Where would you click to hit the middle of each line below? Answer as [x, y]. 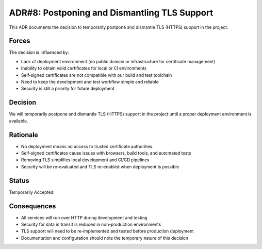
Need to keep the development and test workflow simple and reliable [90, 82]
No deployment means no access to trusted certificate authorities [87, 146]
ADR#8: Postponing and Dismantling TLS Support [111, 13]
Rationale [24, 135]
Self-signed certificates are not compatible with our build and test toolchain [97, 75]
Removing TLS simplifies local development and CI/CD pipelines [85, 160]
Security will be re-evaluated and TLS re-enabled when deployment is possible [100, 166]
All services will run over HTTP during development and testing [84, 217]
